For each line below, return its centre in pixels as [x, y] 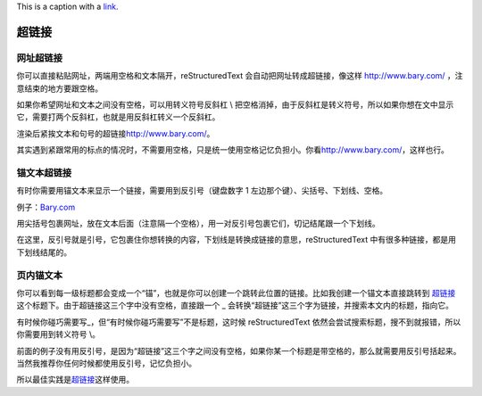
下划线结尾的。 [44, 252]
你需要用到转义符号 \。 [58, 334]
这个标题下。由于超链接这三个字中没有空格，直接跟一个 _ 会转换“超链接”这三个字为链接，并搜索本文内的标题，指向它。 [235, 305]
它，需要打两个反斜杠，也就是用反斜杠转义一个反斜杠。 [118, 117]
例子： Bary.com [46, 207]
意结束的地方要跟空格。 [59, 88]
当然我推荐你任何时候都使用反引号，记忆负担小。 [106, 363]
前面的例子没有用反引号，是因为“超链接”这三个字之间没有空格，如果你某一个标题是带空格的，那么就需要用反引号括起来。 [239, 351]
